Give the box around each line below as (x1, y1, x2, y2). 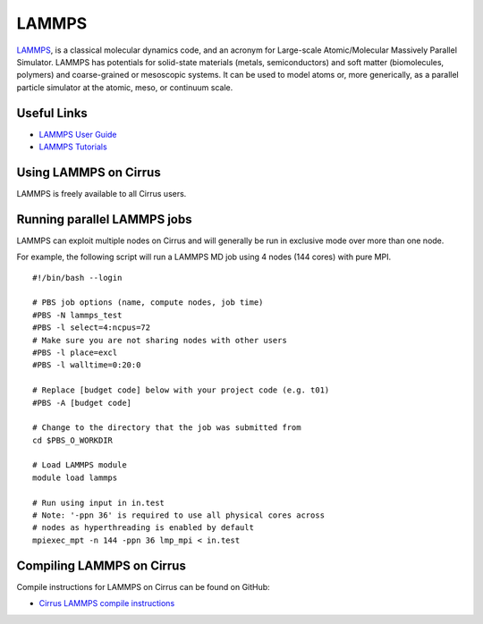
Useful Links (16, 105, 89, 121)
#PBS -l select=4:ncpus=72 (32, 323, 151, 333)
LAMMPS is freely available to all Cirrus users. (16, 188, 187, 198)
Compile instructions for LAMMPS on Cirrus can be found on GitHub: (16, 581, 270, 592)
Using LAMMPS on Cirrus (16, 164, 161, 180)
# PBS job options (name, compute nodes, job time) (32, 298, 264, 308)
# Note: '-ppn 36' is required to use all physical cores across (32, 510, 326, 520)
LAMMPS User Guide (38, 129, 117, 139)
